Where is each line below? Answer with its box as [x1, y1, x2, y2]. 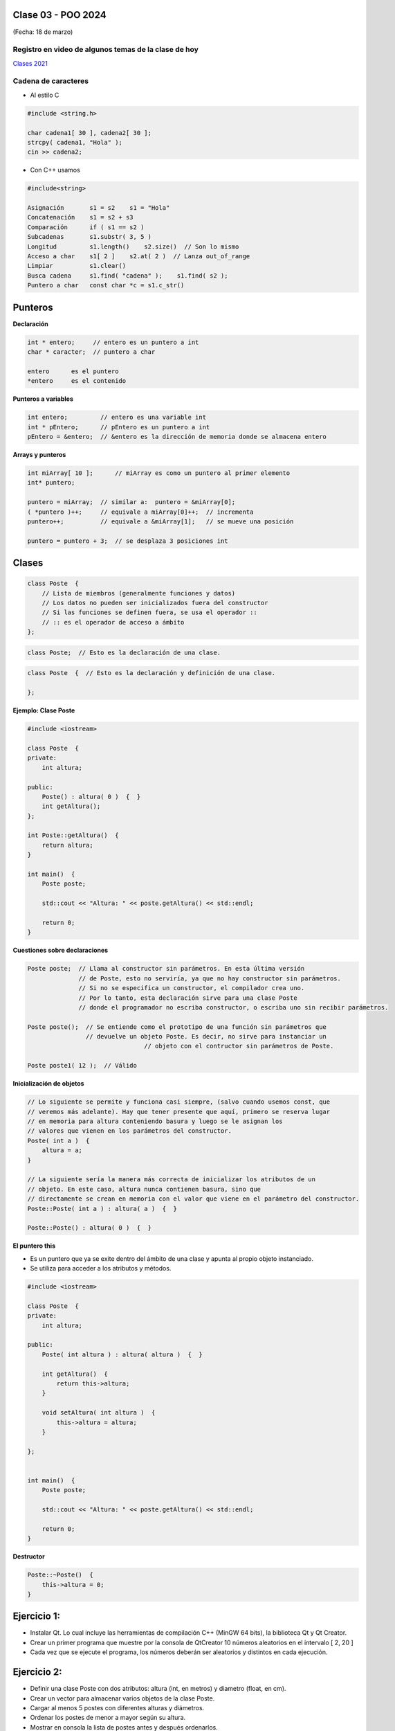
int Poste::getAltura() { [27, 832, 119, 839]
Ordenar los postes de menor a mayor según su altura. [30, 1714, 186, 1722]
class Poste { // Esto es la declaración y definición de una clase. [27, 669, 276, 677]
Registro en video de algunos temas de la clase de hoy [12, 45, 199, 55]
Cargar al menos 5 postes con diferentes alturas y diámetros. [30, 1703, 205, 1712]
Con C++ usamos [30, 166, 81, 174]
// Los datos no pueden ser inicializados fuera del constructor [42, 599, 268, 607]
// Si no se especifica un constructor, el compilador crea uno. [78, 984, 305, 992]
